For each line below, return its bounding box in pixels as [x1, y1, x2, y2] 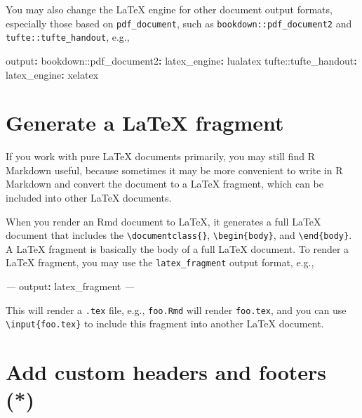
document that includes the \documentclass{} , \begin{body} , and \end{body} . [6, 228, 352, 242]
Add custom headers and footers [6, 358, 327, 386]
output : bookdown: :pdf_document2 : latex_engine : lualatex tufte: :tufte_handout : [6, 53, 357, 67]
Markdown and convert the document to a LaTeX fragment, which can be [6, 176, 323, 191]
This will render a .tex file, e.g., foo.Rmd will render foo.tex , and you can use [6, 302, 347, 317]
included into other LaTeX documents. [6, 190, 172, 204]
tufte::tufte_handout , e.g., [6, 30, 130, 44]
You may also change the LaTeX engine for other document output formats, [6, 2, 333, 16]
